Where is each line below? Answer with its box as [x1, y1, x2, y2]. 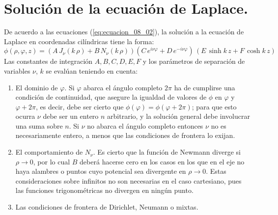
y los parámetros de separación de [142, 56, 245, 66]
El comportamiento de [15, 147, 83, 157]
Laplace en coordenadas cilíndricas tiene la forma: [4, 36, 154, 46]
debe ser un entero [43, 111, 99, 121]
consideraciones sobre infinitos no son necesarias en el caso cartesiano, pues [15, 175, 242, 186]
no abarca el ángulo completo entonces [87, 120, 203, 131]
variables [4, 65, 30, 76]
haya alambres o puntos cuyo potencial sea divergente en [15, 166, 186, 176]
